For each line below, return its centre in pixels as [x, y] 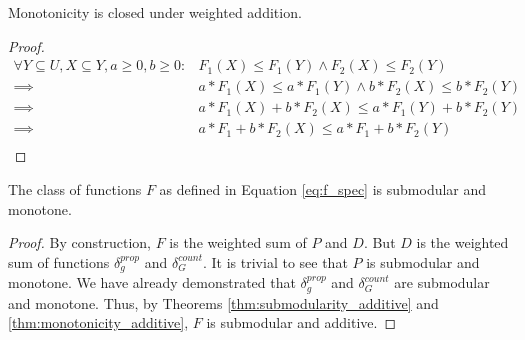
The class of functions [75, 188]
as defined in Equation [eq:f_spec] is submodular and [323, 188]
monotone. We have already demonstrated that [152, 282]
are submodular [442, 282]
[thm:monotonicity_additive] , [98, 322]
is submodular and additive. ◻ [301, 322]
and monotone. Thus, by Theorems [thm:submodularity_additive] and [223, 302]
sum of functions [59, 261]
